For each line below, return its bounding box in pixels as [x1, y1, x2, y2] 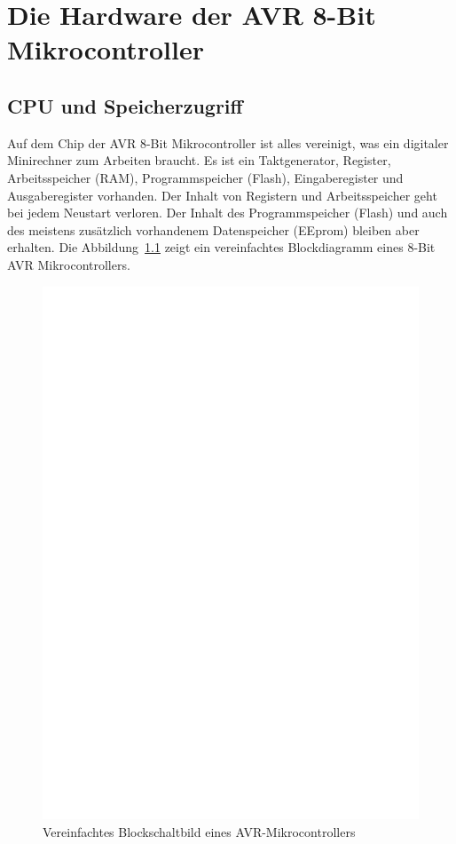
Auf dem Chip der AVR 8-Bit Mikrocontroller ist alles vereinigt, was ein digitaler [7, 133, 449, 152]
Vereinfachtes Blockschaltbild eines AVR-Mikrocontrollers [43, 822, 356, 840]
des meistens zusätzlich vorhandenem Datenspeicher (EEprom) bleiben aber [7, 220, 420, 239]
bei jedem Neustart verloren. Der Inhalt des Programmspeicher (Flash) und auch [7, 203, 448, 222]
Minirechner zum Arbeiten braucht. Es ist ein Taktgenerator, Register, [7, 151, 391, 170]
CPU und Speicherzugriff [7, 91, 243, 119]
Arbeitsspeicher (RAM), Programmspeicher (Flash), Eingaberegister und [7, 168, 404, 186]
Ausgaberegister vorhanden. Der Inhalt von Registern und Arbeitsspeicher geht [7, 185, 437, 204]
